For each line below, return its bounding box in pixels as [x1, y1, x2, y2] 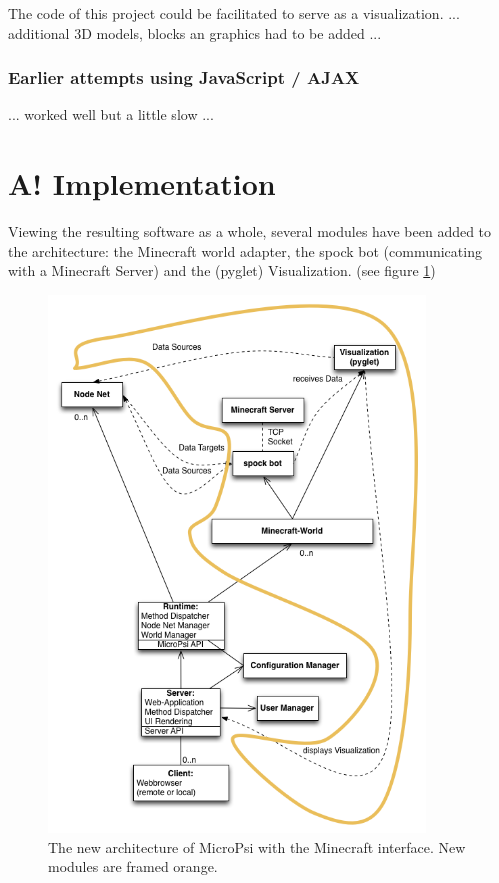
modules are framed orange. [48, 856, 218, 877]
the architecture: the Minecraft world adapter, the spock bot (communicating [8, 240, 482, 261]
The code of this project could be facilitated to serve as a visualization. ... [8, 3, 460, 23]
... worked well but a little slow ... [8, 104, 214, 125]
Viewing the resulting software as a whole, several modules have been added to [8, 221, 492, 242]
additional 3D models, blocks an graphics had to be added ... [8, 22, 382, 43]
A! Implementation [8, 163, 276, 204]
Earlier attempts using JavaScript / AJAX [8, 65, 360, 90]
